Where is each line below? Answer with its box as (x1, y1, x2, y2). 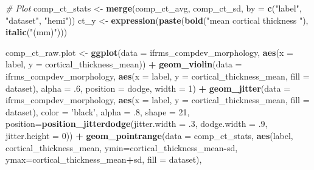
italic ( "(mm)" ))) (5, 25, 68, 38)
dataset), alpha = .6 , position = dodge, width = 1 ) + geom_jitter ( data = (5, 81, 291, 94)
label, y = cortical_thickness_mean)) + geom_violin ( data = (5, 58, 242, 70)
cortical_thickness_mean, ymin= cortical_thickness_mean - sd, (5, 141, 238, 154)
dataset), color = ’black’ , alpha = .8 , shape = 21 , (5, 105, 190, 118)
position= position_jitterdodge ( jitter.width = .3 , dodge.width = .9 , (5, 117, 268, 130)
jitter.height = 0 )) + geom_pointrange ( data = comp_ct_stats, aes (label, (5, 129, 293, 141)
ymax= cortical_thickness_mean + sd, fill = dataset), (5, 153, 202, 166)
